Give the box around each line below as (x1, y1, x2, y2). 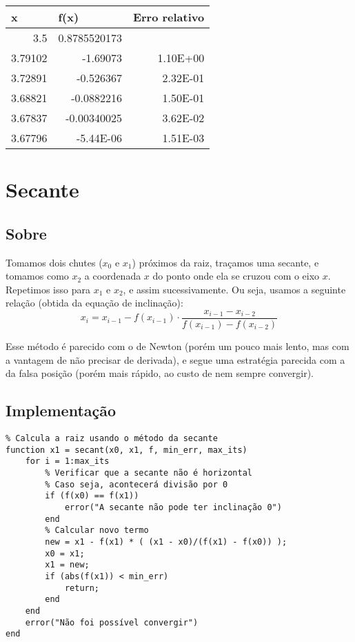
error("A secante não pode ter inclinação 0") (64, 502, 282, 512)
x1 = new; (45, 560, 90, 570)
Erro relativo (132, 9, 205, 25)
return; (64, 583, 100, 593)
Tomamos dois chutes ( (6, 255, 103, 269)
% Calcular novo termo (45, 525, 149, 536)
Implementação (6, 400, 116, 421)
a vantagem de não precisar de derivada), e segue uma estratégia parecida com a (6, 352, 345, 367)
